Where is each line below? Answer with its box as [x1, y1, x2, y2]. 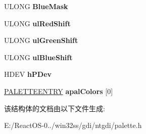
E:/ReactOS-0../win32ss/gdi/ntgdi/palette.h [4, 120, 142, 130]
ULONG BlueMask [4, 1, 68, 11]
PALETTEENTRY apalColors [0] [4, 85, 113, 96]
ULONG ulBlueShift [4, 52, 73, 62]
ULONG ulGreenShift [4, 35, 78, 46]
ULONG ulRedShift [4, 18, 71, 28]
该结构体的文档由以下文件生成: [4, 103, 105, 113]
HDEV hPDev [4, 69, 52, 79]
